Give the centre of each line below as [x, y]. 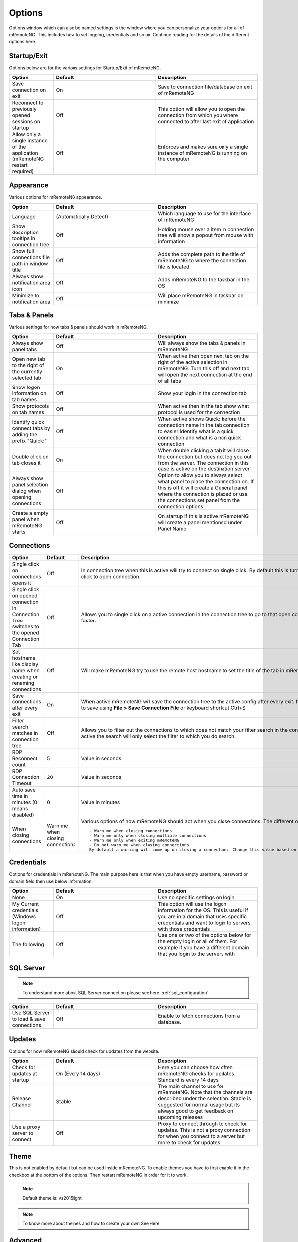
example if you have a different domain [204, 948]
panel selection [30, 485]
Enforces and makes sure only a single [203, 147]
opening [22, 497]
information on [29, 393]
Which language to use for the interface [205, 213]
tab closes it [26, 463]
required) [23, 171]
